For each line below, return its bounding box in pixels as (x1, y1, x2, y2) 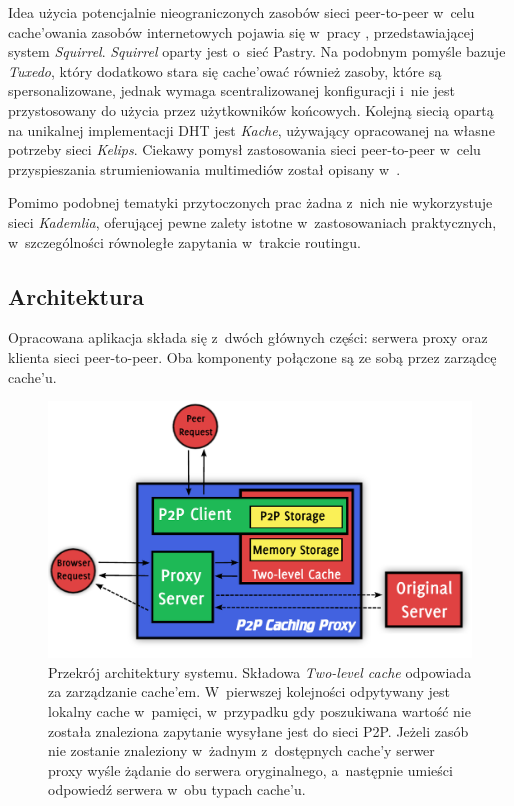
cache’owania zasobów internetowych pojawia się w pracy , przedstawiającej (8, 21, 475, 42)
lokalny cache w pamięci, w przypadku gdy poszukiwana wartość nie (48, 701, 471, 722)
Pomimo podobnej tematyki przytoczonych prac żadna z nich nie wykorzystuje (8, 192, 493, 213)
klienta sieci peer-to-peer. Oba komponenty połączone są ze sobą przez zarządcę (8, 346, 497, 367)
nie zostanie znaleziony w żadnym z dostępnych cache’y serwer (48, 740, 435, 761)
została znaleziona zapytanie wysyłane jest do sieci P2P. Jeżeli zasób (48, 720, 469, 741)
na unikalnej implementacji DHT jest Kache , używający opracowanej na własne (8, 119, 495, 140)
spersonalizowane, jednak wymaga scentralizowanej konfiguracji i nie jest (8, 80, 455, 101)
